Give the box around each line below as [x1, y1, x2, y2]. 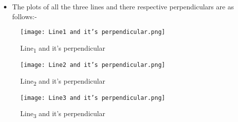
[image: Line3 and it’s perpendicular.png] [20, 94, 165, 101]
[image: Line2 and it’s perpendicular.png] [20, 61, 165, 68]
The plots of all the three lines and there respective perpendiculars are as [12, 1, 234, 11]
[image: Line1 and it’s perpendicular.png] [20, 29, 165, 36]
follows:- [12, 11, 37, 21]
